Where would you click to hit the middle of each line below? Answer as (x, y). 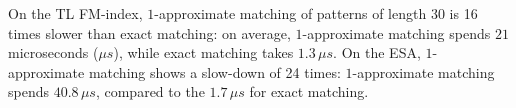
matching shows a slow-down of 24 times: (214, 71)
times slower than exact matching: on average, (149, 32)
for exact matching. (309, 91)
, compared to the (150, 91)
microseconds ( (53, 52)
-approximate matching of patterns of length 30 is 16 (316, 13)
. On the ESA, (377, 52)
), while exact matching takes (203, 52)
